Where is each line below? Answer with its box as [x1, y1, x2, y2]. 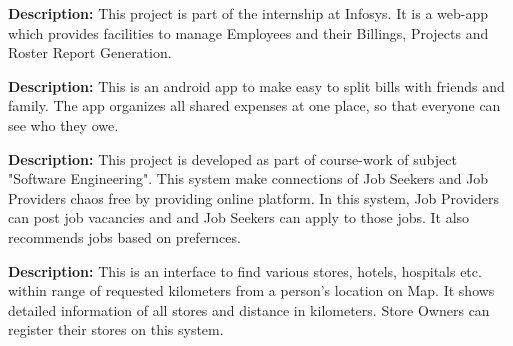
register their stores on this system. [8, 319, 224, 340]
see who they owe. [8, 114, 119, 135]
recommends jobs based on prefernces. [8, 226, 241, 247]
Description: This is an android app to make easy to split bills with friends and [8, 75, 505, 96]
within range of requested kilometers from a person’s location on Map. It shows [8, 280, 495, 301]
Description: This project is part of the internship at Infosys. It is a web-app [8, 3, 489, 23]
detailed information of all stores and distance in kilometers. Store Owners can [8, 299, 490, 320]
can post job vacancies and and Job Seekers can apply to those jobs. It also [8, 207, 470, 228]
